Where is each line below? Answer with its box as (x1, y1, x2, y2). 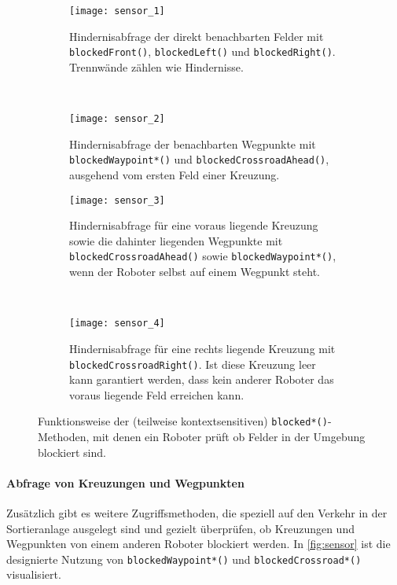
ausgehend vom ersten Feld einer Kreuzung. (69, 167, 280, 182)
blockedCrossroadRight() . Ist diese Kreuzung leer (69, 355, 316, 372)
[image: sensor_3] (69, 194, 165, 206)
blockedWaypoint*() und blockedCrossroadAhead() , (69, 151, 329, 167)
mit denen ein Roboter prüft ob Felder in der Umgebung (93, 429, 366, 445)
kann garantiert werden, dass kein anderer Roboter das (69, 371, 334, 388)
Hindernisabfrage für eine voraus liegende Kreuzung (69, 217, 318, 234)
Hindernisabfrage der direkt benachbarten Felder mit (69, 28, 324, 44)
